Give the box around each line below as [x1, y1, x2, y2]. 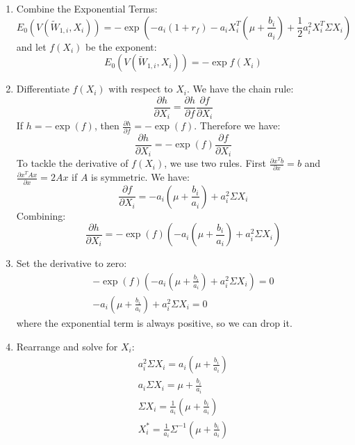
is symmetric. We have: [91, 170, 190, 184]
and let [16, 39, 47, 54]
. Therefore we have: [194, 118, 281, 133]
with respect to [108, 81, 173, 96]
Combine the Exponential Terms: [16, 1, 158, 15]
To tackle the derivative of [16, 156, 129, 170]
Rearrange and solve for [16, 339, 118, 353]
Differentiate [16, 81, 69, 96]
